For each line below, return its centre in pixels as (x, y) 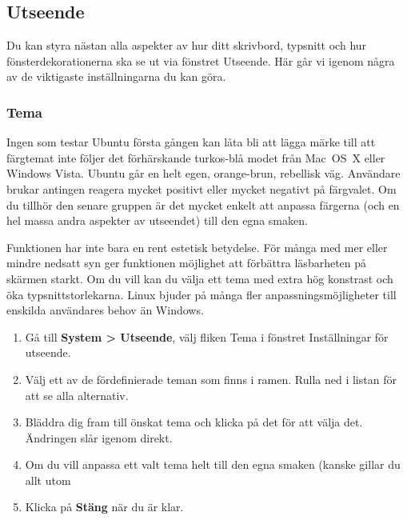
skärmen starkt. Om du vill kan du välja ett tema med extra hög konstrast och (200, 278)
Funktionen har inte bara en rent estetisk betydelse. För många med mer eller (197, 247)
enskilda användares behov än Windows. (105, 310)
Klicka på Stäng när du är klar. (104, 507)
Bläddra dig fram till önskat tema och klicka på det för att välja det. (194, 422)
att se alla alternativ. (77, 395)
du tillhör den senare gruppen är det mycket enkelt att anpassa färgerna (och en (203, 204)
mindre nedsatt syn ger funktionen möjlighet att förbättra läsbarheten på (187, 263)
